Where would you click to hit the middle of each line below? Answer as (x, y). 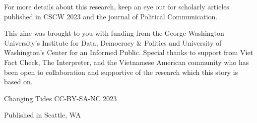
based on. (18, 82)
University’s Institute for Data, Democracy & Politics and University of (113, 42)
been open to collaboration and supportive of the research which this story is (121, 72)
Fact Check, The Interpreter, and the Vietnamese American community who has (127, 62)
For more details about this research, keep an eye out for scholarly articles (117, 6)
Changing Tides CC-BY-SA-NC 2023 (61, 98)
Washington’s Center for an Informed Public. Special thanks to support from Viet (129, 52)
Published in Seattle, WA (43, 115)
